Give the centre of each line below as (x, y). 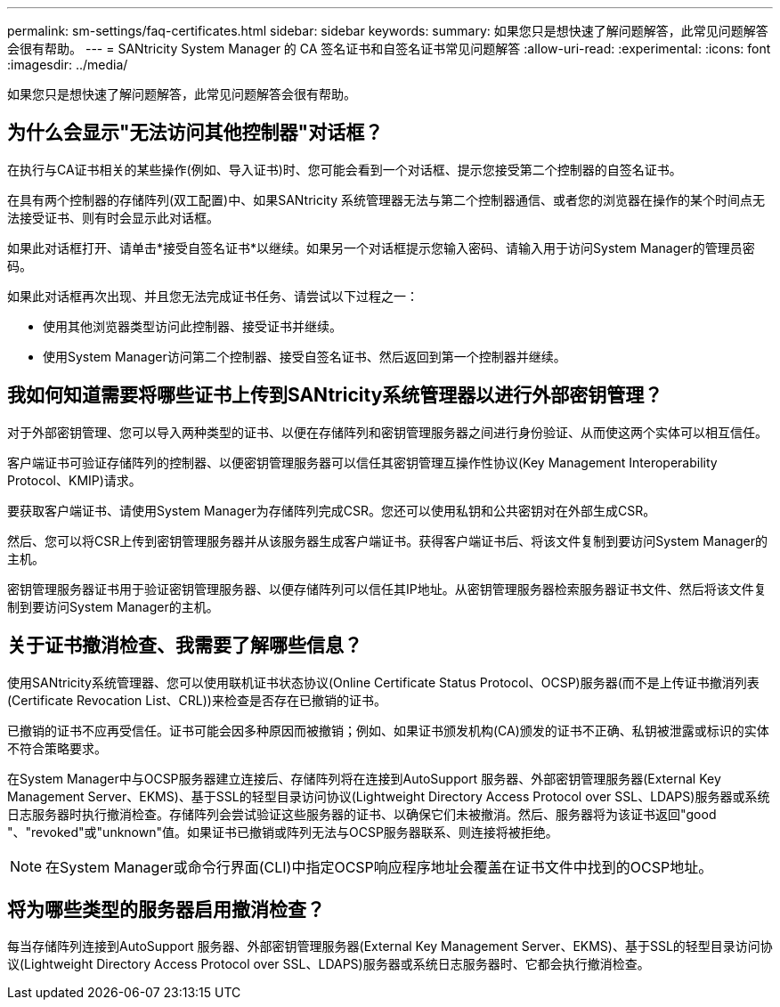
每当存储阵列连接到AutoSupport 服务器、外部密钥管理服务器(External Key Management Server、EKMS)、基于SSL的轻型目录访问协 (390, 946)
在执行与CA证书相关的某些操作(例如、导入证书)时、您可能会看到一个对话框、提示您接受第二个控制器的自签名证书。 (345, 169)
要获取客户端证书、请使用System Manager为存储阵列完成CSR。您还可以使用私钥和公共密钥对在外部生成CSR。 (332, 510)
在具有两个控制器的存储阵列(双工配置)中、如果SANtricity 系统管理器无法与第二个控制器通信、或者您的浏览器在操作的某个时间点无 (386, 199)
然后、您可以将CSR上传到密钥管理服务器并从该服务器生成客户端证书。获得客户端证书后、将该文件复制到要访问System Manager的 (387, 540)
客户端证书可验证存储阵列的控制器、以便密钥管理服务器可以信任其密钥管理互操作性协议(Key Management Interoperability (362, 462)
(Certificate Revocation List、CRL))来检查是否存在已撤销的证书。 (197, 700)
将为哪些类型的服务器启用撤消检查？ (166, 909)
